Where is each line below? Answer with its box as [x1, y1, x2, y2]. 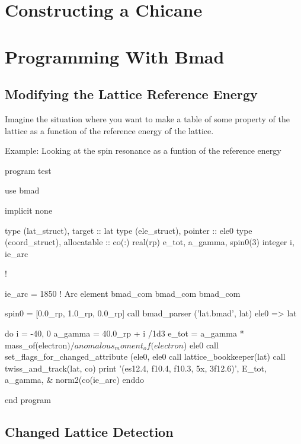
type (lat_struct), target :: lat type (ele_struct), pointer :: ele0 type [5, 224, 252, 236]
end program [5, 394, 51, 406]
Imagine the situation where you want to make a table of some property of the [5, 112, 290, 125]
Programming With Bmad [5, 44, 225, 68]
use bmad [5, 184, 40, 196]
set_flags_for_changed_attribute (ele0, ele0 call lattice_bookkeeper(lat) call [5, 350, 286, 363]
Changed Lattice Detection [5, 423, 174, 441]
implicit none [5, 204, 53, 216]
